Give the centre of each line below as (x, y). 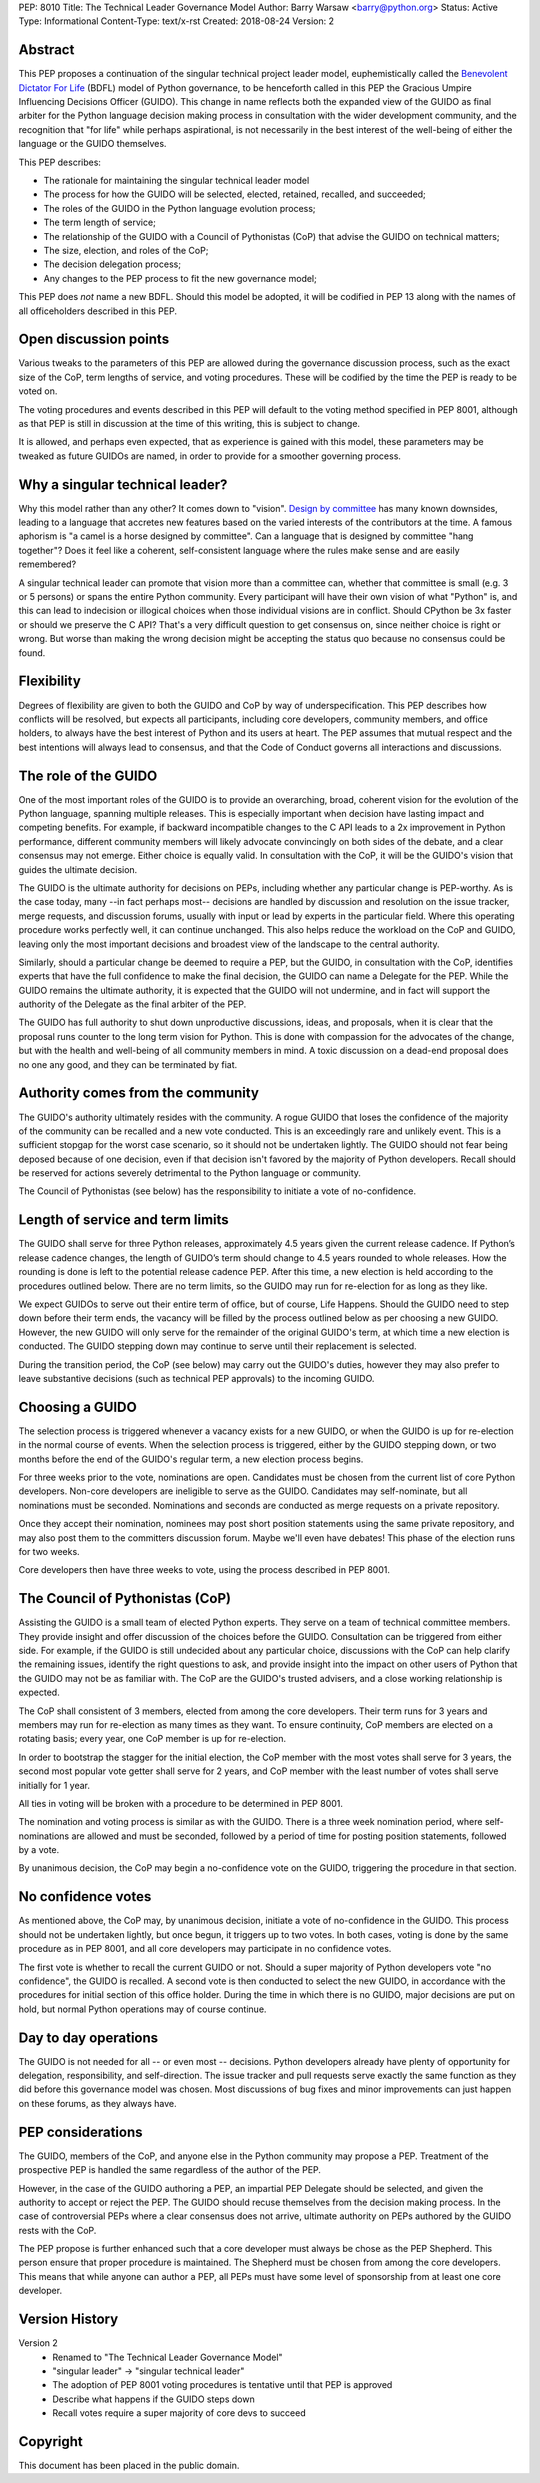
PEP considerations (81, 2131)
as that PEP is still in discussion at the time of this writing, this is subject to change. (189, 424)
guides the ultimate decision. (78, 869)
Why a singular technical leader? (123, 484)
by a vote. (39, 1850)
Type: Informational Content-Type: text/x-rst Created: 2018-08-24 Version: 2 (176, 21)
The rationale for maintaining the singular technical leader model (176, 181)
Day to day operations (88, 2037)
